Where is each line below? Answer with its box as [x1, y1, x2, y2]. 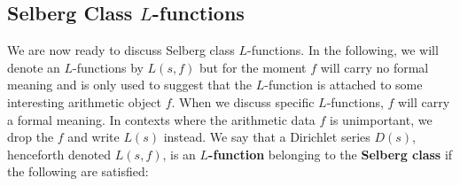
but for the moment [199, 58, 307, 76]
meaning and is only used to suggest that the [7, 75, 253, 94]
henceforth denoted [7, 144, 112, 163]
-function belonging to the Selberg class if [208, 144, 453, 163]
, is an [162, 144, 196, 163]
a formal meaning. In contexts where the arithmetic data [7, 110, 316, 128]
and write [67, 128, 120, 146]
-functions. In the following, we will [246, 41, 439, 59]
